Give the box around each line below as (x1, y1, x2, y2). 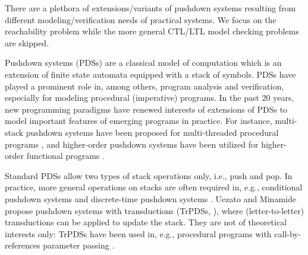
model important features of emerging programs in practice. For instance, (5, 114, 272, 127)
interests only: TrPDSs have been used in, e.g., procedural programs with (5, 227, 272, 240)
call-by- (274, 227, 301, 240)
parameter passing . (43, 239, 115, 251)
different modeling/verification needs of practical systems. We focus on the (5, 13, 276, 26)
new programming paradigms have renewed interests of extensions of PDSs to (5, 103, 288, 115)
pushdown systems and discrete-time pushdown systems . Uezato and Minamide (5, 192, 296, 205)
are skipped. (5, 36, 49, 49)
